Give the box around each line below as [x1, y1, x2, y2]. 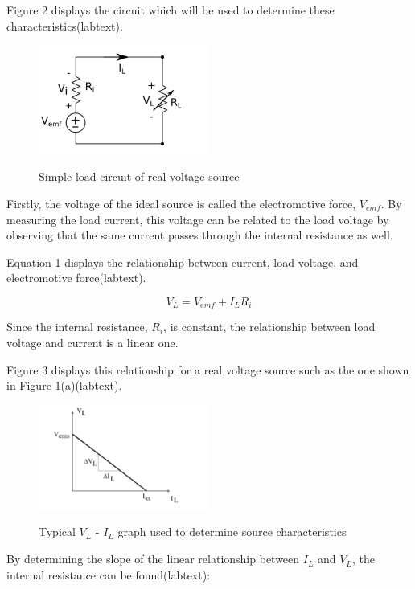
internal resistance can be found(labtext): [6, 566, 211, 583]
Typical [39, 523, 76, 540]
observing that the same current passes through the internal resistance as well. [6, 227, 393, 243]
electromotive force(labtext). [6, 269, 146, 286]
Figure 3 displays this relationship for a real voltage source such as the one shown [6, 361, 409, 378]
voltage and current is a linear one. [6, 333, 179, 350]
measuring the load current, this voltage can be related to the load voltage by [6, 211, 389, 227]
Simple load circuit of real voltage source [39, 168, 240, 185]
